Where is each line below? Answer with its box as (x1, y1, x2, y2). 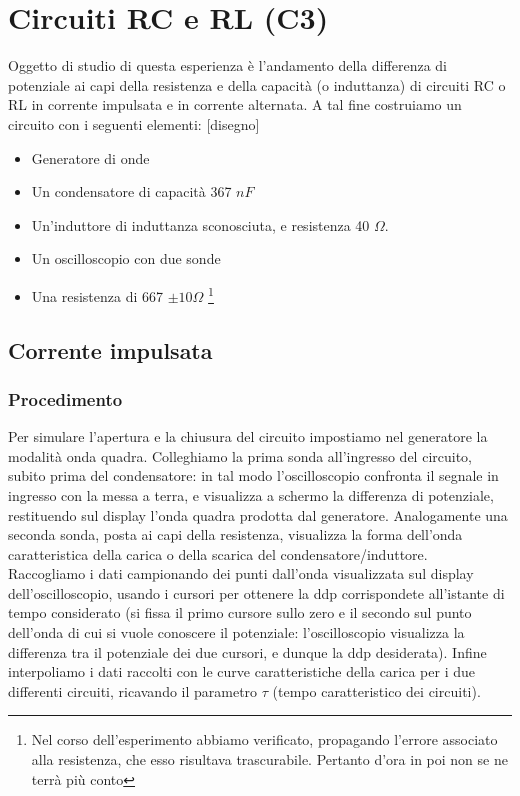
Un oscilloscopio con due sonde (31, 248, 221, 269)
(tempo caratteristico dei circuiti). (272, 680, 481, 701)
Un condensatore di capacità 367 (31, 181, 232, 202)
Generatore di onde (31, 147, 150, 168)
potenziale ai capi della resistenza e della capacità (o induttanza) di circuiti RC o (8, 74, 506, 95)
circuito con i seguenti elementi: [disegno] (8, 113, 260, 134)
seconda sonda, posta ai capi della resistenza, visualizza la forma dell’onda (8, 524, 463, 545)
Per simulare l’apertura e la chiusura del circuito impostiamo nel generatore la (8, 426, 488, 447)
